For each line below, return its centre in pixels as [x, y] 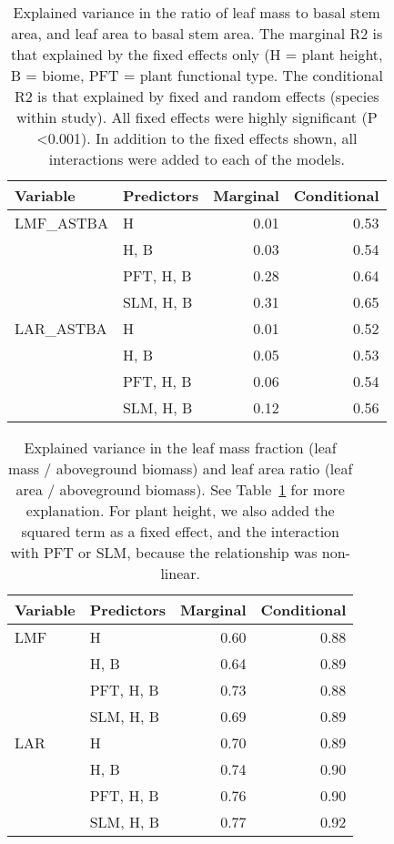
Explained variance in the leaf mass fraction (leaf [180, 447]
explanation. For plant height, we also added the [180, 510]
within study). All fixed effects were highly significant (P [197, 117]
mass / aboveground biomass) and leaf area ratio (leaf [181, 468]
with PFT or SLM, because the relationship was [164, 552]
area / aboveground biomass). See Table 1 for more [180, 489]
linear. [180, 573]
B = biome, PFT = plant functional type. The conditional [197, 75]
